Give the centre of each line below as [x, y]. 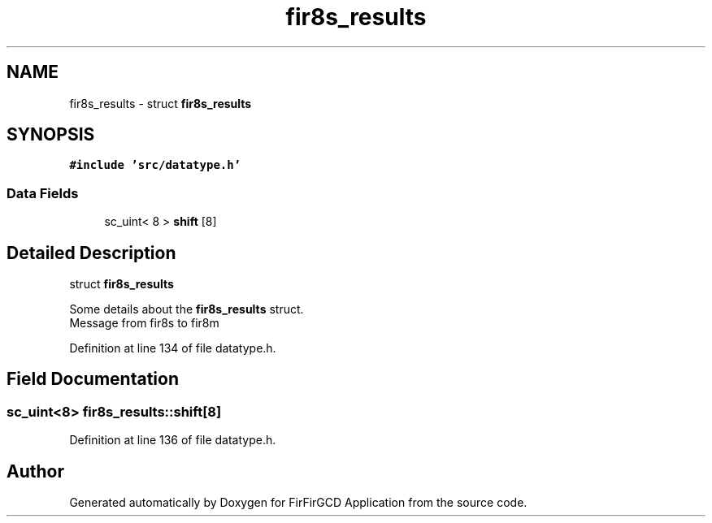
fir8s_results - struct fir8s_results [161, 103]
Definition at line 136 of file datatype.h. [173, 440]
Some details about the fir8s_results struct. [187, 309]
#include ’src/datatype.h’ [155, 165]
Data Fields [43, 193]
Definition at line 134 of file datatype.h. [173, 348]
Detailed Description [91, 253]
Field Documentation [93, 379]
